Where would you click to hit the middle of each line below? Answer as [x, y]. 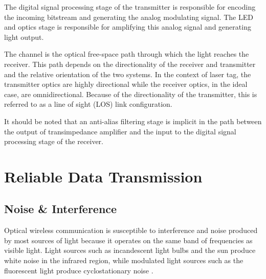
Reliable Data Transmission [103, 176]
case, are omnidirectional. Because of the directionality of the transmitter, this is [131, 94]
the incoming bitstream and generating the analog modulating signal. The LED [129, 17]
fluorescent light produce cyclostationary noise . [79, 270]
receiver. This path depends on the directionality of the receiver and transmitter [130, 64]
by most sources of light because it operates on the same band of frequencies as [128, 240]
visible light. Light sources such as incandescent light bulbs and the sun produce [130, 250]
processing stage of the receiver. [54, 141]
